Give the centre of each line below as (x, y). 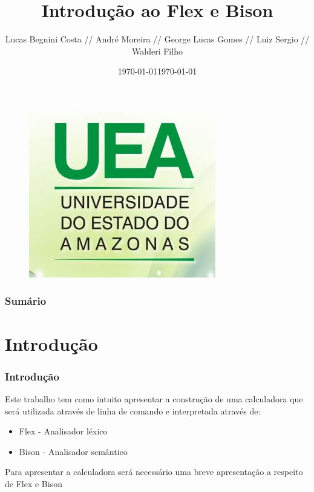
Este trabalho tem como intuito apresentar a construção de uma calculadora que (154, 398)
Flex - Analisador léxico (63, 431)
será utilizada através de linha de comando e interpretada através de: (133, 411)
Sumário (26, 301)
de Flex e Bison (34, 483)
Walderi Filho (157, 51)
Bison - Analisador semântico (73, 451)
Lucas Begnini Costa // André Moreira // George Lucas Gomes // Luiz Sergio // (157, 39)
